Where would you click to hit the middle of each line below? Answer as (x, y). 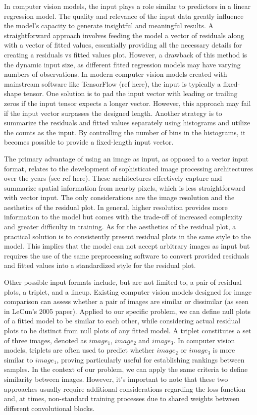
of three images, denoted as (46, 340)
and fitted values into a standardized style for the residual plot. (100, 265)
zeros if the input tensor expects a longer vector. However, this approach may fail (128, 103)
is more (224, 350)
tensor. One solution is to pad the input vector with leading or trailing (130, 93)
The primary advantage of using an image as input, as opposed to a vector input (126, 158)
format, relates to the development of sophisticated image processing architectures (128, 168)
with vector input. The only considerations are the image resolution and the (119, 197)
